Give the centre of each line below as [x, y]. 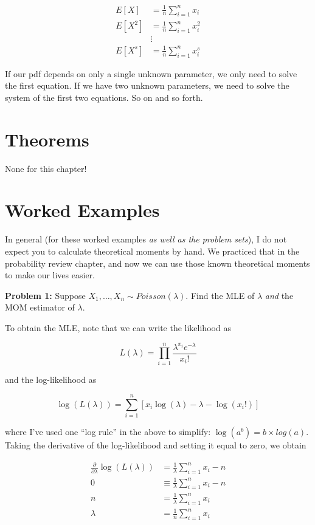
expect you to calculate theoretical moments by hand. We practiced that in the [152, 251]
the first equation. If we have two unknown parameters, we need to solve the [147, 85]
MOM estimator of [40, 307]
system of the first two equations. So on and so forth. [104, 97]
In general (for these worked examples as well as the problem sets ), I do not [146, 239]
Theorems [47, 139]
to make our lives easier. [50, 275]
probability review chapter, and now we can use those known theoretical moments [157, 263]
